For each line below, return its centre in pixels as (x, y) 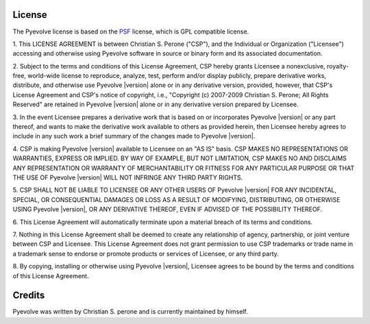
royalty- (338, 66)
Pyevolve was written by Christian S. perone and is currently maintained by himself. (130, 312)
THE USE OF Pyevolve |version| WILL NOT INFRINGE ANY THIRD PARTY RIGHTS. (128, 177)
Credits (29, 296)
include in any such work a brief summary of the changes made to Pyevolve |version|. (134, 136)
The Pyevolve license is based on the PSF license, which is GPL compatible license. (131, 32)
